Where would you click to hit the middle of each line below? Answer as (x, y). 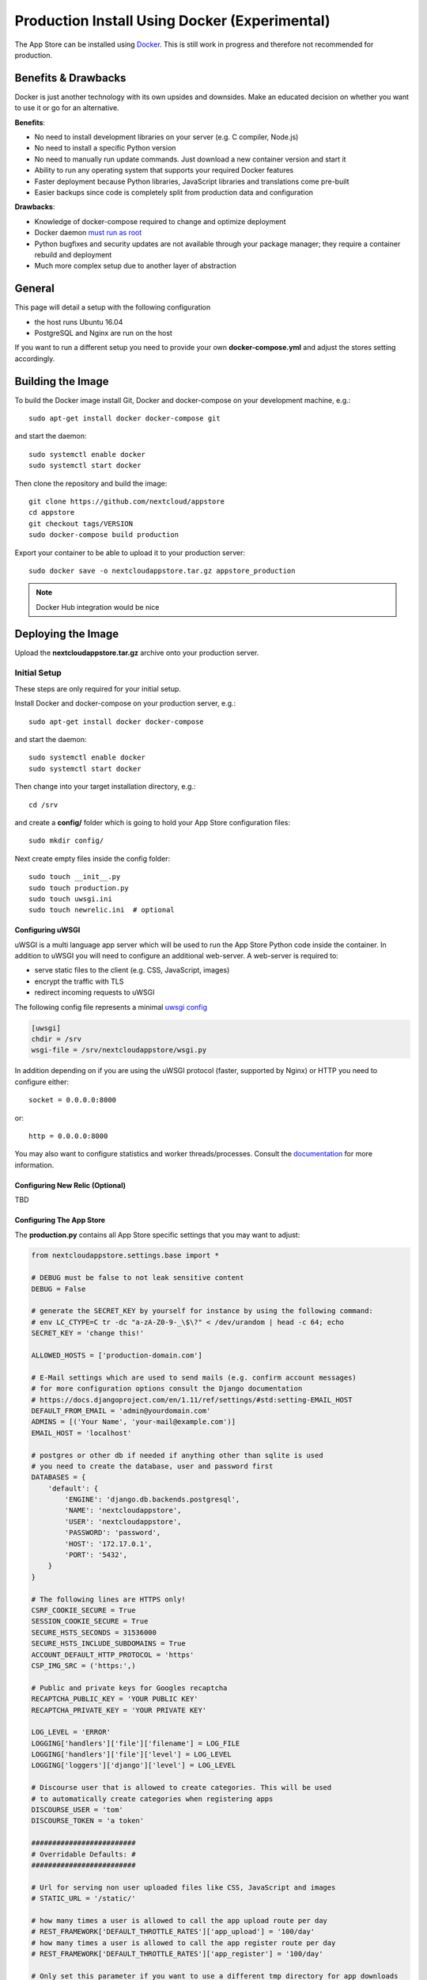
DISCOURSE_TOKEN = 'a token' (88, 1821)
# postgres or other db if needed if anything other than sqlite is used (177, 1455)
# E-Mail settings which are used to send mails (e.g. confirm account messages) (194, 1377)
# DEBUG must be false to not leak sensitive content (138, 1278)
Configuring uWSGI (47, 930)
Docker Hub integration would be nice (98, 607)
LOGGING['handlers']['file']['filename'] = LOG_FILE (136, 1743)
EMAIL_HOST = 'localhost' (81, 1433)
